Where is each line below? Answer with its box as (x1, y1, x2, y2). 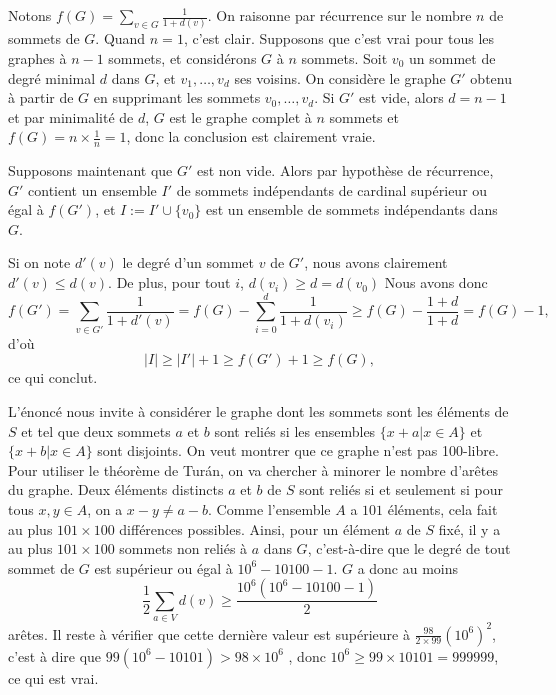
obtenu (470, 67, 512, 88)
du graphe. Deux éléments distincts (8, 479, 224, 500)
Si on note (8, 252, 71, 273)
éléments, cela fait (387, 498, 498, 519)
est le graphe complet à (169, 106, 312, 127)
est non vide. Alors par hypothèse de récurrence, (196, 160, 494, 181)
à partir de (8, 87, 74, 108)
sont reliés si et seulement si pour (299, 479, 504, 500)
